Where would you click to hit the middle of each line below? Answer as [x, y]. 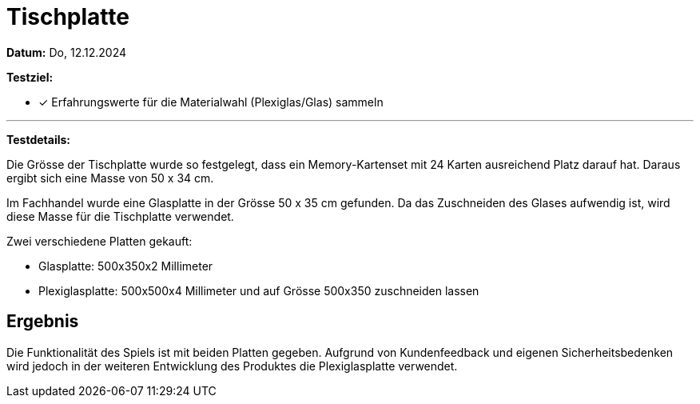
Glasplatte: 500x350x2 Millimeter [126, 266]
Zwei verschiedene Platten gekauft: [99, 241]
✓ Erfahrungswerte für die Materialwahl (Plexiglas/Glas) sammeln [211, 102]
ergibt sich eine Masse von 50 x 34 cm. [110, 178]
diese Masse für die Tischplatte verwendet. [120, 216]
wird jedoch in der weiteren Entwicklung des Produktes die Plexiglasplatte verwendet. [232, 366]
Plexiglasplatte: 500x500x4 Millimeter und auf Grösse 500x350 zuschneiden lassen [259, 290]
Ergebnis [43, 322]
